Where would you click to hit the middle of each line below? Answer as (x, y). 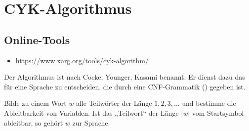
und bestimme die (209, 103)
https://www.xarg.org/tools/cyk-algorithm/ (82, 60)
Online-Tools (37, 39)
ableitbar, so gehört (34, 122)
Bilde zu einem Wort (35, 103)
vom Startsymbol (218, 112)
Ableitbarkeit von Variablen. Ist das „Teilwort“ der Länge (91, 112)
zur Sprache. (91, 122)
